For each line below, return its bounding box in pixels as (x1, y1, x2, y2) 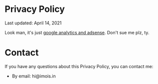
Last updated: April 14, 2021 (4, 20, 62, 26)
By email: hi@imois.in (11, 73, 56, 79)
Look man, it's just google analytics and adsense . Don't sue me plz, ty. (4, 29, 150, 35)
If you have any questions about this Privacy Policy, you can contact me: (4, 63, 154, 69)
